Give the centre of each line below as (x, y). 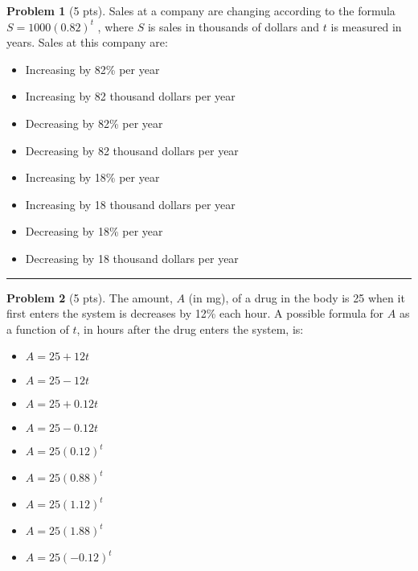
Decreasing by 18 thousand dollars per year (132, 258)
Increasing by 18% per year (92, 177)
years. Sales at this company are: (87, 42)
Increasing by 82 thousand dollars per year (130, 96)
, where (115, 26)
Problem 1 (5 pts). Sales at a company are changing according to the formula (201, 10)
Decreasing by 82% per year (94, 123)
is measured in (366, 26)
